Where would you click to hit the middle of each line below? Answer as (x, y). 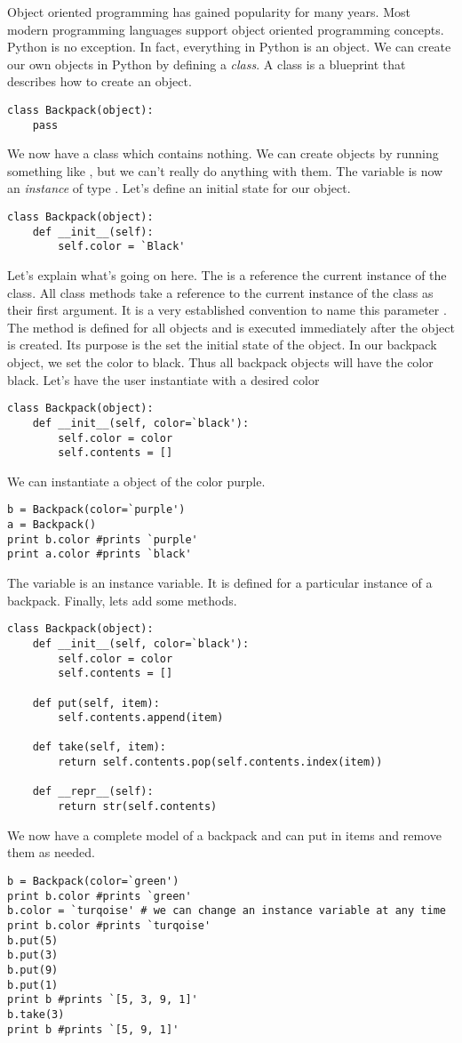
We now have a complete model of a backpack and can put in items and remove (224, 834)
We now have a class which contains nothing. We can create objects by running (223, 153)
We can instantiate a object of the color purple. (136, 481)
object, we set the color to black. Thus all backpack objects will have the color (220, 362)
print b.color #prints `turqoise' (109, 925)
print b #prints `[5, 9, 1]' (93, 1029)
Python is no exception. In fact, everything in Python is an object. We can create (229, 47)
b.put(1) (33, 985)
